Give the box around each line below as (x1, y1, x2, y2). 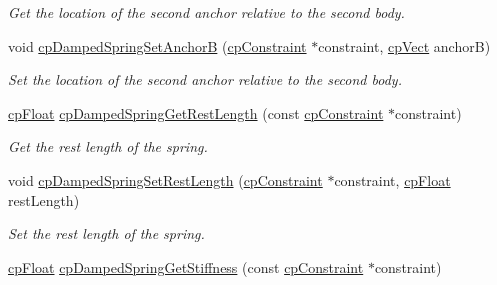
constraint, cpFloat (334, 169, 451, 190)
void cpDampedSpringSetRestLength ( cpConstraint (8, 169, 323, 190)
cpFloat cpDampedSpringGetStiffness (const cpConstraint (8, 256, 364, 277)
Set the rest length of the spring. (8, 223, 205, 244)
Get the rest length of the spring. (8, 136, 208, 157)
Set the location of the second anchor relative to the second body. (8, 69, 402, 90)
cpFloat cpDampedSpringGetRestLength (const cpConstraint (8, 102, 384, 123)
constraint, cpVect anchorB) (318, 35, 491, 56)
